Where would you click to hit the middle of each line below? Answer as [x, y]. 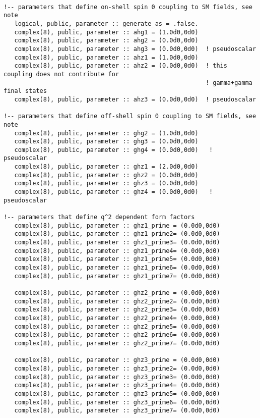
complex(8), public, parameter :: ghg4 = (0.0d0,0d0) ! [114, 150]
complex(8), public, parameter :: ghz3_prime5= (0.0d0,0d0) [117, 394]
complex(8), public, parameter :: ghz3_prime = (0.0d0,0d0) [117, 360]
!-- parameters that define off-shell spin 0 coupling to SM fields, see [130, 116]
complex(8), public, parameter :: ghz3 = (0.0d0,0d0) [106, 184]
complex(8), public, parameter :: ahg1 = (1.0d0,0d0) [106, 32]
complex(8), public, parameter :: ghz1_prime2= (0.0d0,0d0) [117, 234]
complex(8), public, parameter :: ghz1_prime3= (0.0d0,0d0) [117, 243]
